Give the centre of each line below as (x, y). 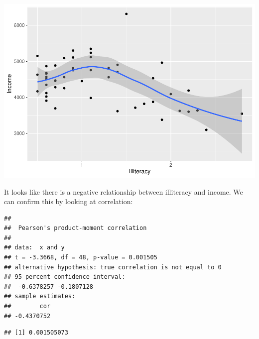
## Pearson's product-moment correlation (75, 228)
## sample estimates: (40, 296)
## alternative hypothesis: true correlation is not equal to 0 (113, 267)
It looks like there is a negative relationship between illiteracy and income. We (124, 191)
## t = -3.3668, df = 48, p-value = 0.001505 (81, 258)
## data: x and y (34, 248)
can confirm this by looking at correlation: (68, 201)
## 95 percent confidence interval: (65, 277)
